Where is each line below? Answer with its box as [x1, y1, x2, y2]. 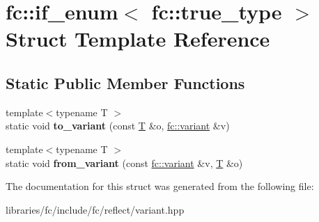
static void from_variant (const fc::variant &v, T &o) [6, 155, 243, 170]
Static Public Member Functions [6, 72, 245, 93]
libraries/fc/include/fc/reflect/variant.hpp [6, 202, 185, 216]
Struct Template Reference [6, 24, 270, 53]
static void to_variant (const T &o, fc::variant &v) [6, 118, 230, 133]
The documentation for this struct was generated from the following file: [6, 179, 314, 193]
